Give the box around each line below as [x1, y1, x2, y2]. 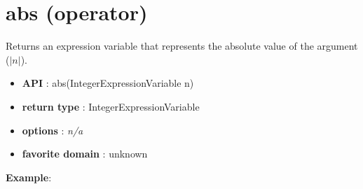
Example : [6, 169, 52, 184]
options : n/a [22, 122, 83, 137]
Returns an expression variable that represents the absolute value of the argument [6, 38, 358, 53]
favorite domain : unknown [22, 146, 148, 161]
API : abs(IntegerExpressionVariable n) [22, 76, 194, 90]
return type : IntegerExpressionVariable [22, 99, 200, 113]
